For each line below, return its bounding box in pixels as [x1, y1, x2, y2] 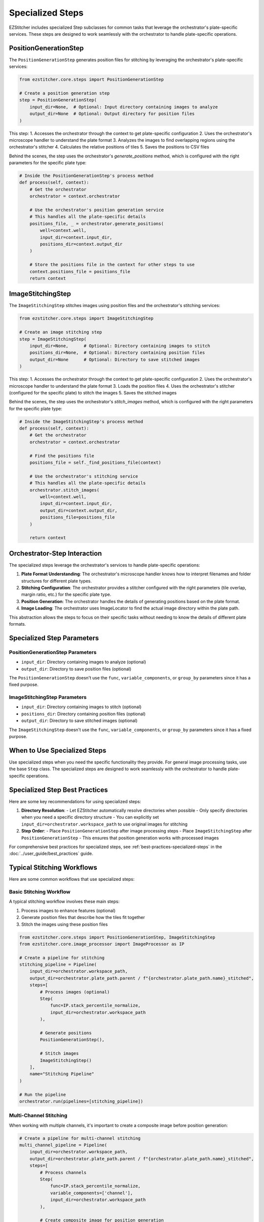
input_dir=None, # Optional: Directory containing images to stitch [29, 343, 210, 349]
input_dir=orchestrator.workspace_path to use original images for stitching [21, 821, 188, 827]
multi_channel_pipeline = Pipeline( [19, 1142, 108, 1148]
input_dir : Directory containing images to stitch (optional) [21, 704, 142, 710]
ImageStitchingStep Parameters [9, 694, 87, 701]
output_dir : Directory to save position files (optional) [21, 666, 132, 672]
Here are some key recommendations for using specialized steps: [9, 798, 141, 804]
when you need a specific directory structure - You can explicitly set [21, 814, 159, 820]
